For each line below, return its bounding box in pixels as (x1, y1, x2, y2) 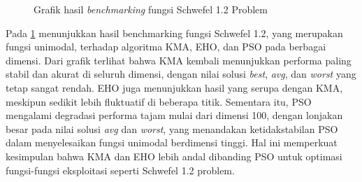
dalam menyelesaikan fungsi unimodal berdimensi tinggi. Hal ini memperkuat (6, 135, 338, 150)
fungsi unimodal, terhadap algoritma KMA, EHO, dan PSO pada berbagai (6, 39, 326, 54)
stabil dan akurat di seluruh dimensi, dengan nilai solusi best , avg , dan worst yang (6, 66, 356, 81)
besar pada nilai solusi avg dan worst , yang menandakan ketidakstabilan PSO (6, 121, 338, 136)
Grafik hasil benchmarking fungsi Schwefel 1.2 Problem (34, 2, 268, 16)
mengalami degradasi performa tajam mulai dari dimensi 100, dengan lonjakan (6, 108, 343, 122)
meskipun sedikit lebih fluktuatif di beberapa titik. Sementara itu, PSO (6, 94, 312, 108)
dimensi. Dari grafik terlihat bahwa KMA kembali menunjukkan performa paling (6, 52, 352, 67)
